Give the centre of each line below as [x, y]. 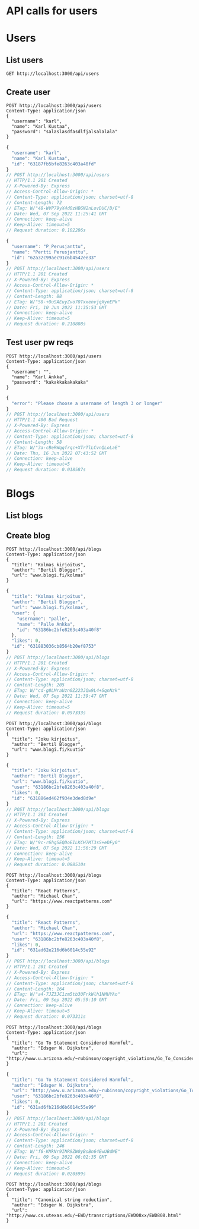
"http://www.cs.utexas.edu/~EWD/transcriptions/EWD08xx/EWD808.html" [94, 1216]
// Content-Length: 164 [36, 989]
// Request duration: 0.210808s [46, 324]
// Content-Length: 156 [36, 837]
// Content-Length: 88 [34, 296]
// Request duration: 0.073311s [46, 1016]
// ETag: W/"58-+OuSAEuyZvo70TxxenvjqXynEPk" [63, 302]
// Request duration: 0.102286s [46, 230]
